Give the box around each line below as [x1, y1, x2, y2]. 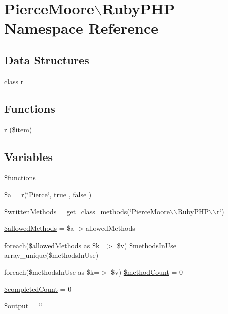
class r [4, 75, 24, 86]
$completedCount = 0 [4, 283, 72, 294]
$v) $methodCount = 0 [111, 266, 183, 277]
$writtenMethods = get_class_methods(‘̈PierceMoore [4, 206, 170, 216]
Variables [4, 148, 53, 164]
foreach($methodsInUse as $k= [4, 266, 100, 277]
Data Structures [4, 52, 89, 67]
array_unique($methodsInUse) [4, 250, 99, 260]
